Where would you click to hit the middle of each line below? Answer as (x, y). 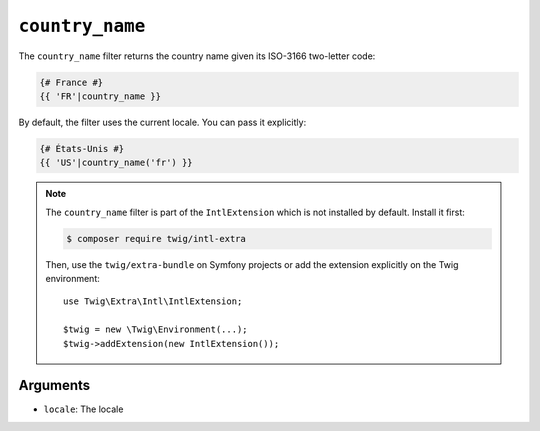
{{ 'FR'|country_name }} (100, 96)
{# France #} (71, 82)
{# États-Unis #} (82, 148)
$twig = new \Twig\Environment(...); (156, 329)
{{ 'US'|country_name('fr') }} (116, 163)
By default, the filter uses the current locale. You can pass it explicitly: (162, 122)
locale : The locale (83, 409)
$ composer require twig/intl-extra (156, 238)
